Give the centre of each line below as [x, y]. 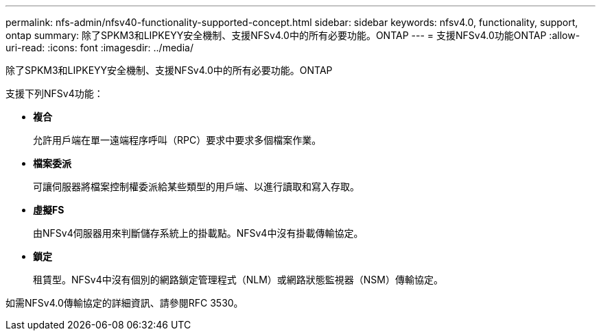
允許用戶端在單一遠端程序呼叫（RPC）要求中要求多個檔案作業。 [177, 140]
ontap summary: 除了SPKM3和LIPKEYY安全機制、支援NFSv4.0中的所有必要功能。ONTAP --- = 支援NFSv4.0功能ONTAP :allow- [293, 35]
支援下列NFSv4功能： [55, 93]
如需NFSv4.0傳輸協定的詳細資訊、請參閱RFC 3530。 [125, 303]
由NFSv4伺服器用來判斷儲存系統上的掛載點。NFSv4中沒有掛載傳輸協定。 [198, 233]
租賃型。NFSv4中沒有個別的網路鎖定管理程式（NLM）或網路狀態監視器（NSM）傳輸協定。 [238, 280]
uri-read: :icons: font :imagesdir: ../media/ [99, 48]
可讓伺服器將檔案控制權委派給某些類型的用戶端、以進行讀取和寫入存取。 [196, 186]
